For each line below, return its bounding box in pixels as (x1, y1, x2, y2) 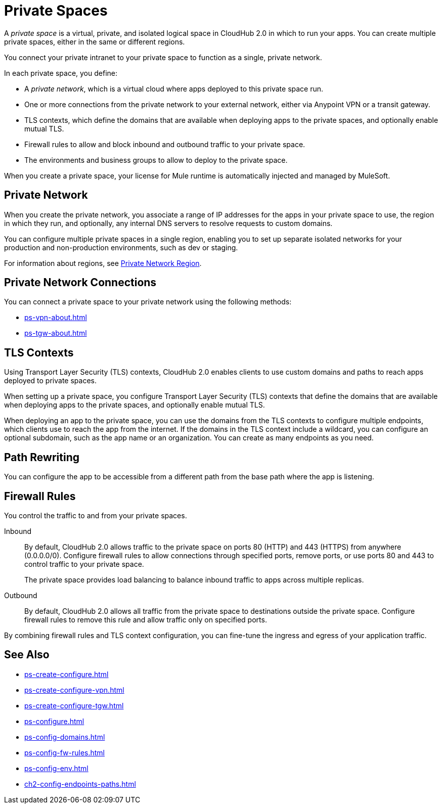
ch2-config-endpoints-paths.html (24, 779, 136, 788)
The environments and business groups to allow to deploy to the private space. (24, 155, 288, 164)
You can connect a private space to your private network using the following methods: (4, 297, 292, 306)
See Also (4, 648, 50, 661)
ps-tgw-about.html (24, 329, 87, 338)
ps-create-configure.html (24, 669, 109, 679)
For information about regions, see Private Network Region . (4, 258, 202, 267)
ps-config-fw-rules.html (24, 748, 105, 757)
